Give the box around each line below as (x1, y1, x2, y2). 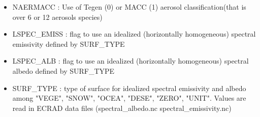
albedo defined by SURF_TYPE (12, 65, 115, 76)
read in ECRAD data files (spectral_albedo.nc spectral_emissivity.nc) (12, 102, 232, 113)
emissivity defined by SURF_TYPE (12, 38, 125, 49)
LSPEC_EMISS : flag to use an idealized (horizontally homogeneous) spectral (12, 28, 256, 39)
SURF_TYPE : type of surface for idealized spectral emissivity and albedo (12, 82, 246, 93)
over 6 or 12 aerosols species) (12, 11, 103, 22)
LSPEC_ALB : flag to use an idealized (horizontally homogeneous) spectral (12, 55, 249, 66)
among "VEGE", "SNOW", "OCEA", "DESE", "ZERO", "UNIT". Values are (12, 93, 246, 103)
